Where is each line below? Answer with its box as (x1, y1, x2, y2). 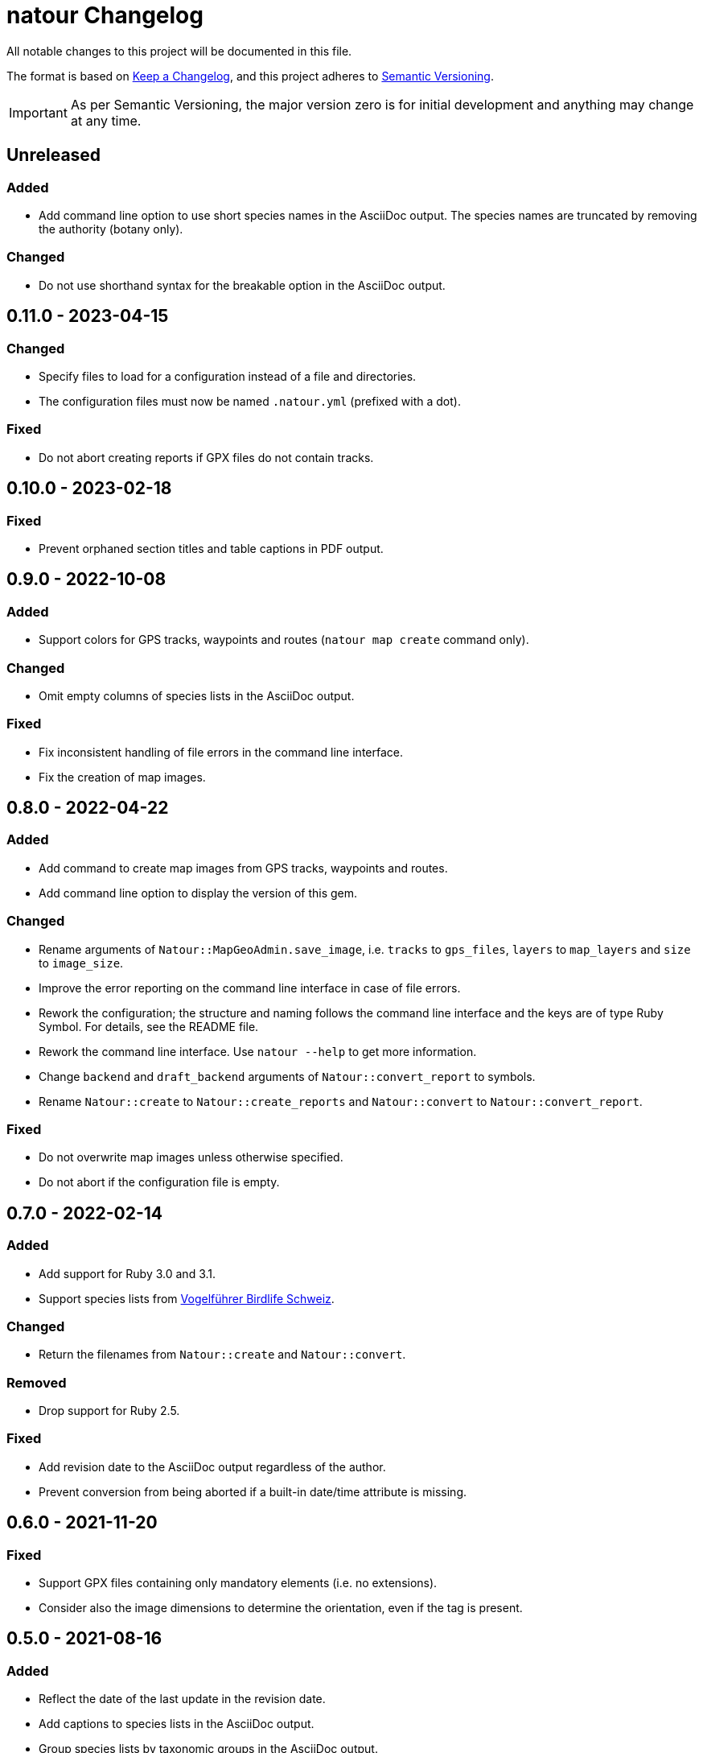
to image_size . (39, 955, 124, 970)
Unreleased (6, 145, 101, 166)
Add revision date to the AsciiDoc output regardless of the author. (39, 1459, 386, 1474)
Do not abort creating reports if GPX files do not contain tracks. (39, 450, 374, 464)
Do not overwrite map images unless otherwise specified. (39, 1150, 343, 1165)
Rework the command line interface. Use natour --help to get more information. (39, 1044, 477, 1058)
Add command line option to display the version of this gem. (39, 885, 358, 900)
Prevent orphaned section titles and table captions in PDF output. (39, 541, 384, 555)
